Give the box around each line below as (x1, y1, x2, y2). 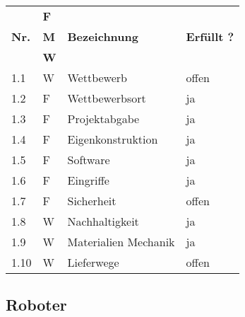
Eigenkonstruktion (67, 131, 158, 147)
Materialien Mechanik (67, 234, 175, 250)
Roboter (6, 294, 67, 316)
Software (67, 151, 110, 168)
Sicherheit (67, 192, 116, 209)
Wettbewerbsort (67, 90, 146, 106)
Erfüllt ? (186, 28, 234, 45)
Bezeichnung (67, 28, 138, 45)
